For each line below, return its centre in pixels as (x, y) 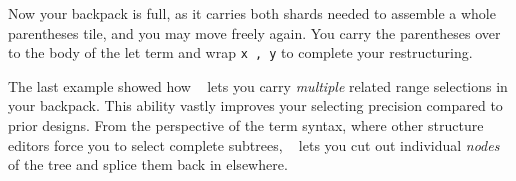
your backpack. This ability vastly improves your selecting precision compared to (255, 105)
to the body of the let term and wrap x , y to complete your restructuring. (240, 52)
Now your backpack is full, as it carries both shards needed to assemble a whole (252, 13)
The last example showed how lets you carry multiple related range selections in (258, 85)
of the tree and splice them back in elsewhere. (148, 164)
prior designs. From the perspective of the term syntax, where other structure (246, 125)
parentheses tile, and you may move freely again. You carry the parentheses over (254, 32)
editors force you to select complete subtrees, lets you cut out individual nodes (254, 144)
